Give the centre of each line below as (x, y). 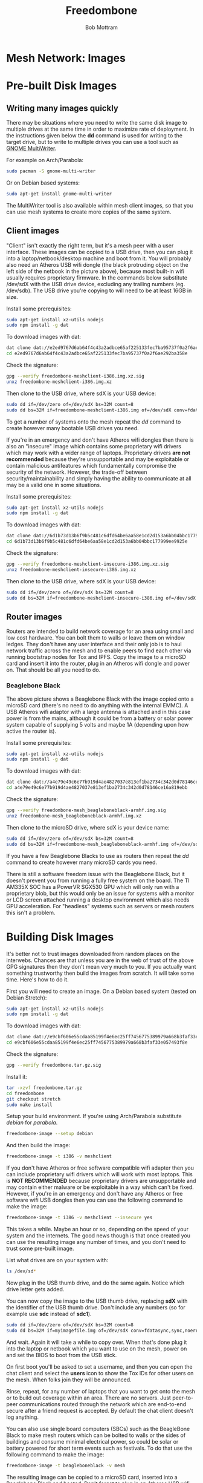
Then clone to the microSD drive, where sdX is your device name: (88, 827)
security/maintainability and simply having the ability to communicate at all (99, 478)
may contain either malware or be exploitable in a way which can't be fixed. (100, 1187)
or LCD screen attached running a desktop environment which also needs (98, 900)
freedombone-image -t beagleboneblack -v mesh (66, 1465)
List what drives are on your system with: (57, 1260)
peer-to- (182, 1398)
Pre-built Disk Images (62, 86)
